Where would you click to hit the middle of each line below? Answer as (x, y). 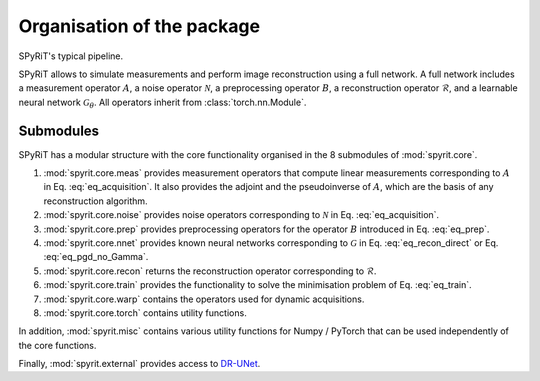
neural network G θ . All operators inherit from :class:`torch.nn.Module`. (162, 103)
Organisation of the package (139, 26)
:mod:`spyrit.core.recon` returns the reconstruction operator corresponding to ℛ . (210, 271)
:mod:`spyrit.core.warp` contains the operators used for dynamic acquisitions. (204, 299)
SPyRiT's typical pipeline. (71, 56)
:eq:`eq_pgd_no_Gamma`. (96, 257)
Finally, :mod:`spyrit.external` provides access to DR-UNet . (139, 364)
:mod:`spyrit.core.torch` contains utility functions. (145, 312)
